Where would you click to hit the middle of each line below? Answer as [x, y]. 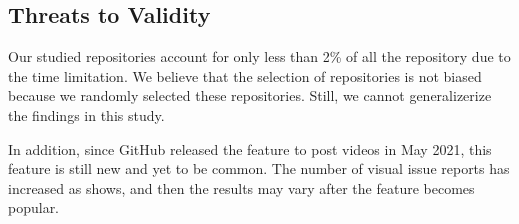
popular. [34, 207]
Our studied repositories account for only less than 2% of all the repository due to [259, 56]
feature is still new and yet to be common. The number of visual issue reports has [259, 168]
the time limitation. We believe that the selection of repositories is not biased [245, 75]
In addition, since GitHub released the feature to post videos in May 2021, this [250, 148]
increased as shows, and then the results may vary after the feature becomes [241, 187]
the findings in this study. [86, 114]
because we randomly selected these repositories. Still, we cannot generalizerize [250, 95]
